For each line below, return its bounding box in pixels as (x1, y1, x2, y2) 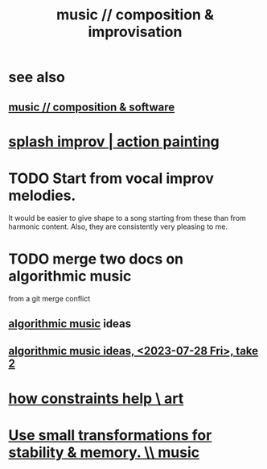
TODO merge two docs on (8, 250, 184, 268)
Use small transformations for (8, 425, 212, 444)
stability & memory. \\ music (8, 443, 199, 461)
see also (8, 68, 66, 86)
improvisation (88, 23, 183, 41)
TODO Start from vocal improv (8, 169, 215, 187)
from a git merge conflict (8, 293, 91, 303)
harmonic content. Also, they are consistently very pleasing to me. (8, 222, 228, 231)
